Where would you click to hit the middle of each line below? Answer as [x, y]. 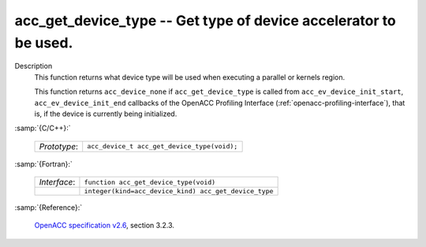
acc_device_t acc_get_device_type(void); [163, 146]
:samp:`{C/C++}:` [43, 128]
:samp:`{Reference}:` [49, 208]
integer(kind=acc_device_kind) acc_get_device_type [179, 191]
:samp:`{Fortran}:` [43, 164]
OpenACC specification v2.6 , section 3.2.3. [105, 226]
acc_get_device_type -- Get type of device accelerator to [205, 21]
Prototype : [59, 146]
